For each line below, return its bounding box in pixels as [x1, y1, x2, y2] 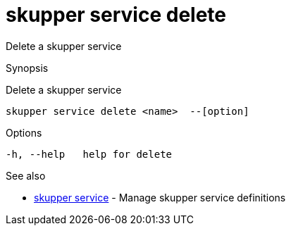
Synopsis [6, 61, 49, 74]
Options [6, 126, 42, 139]
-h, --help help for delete [6, 148, 173, 160]
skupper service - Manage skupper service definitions [34, 191, 286, 204]
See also [6, 169, 46, 182]
